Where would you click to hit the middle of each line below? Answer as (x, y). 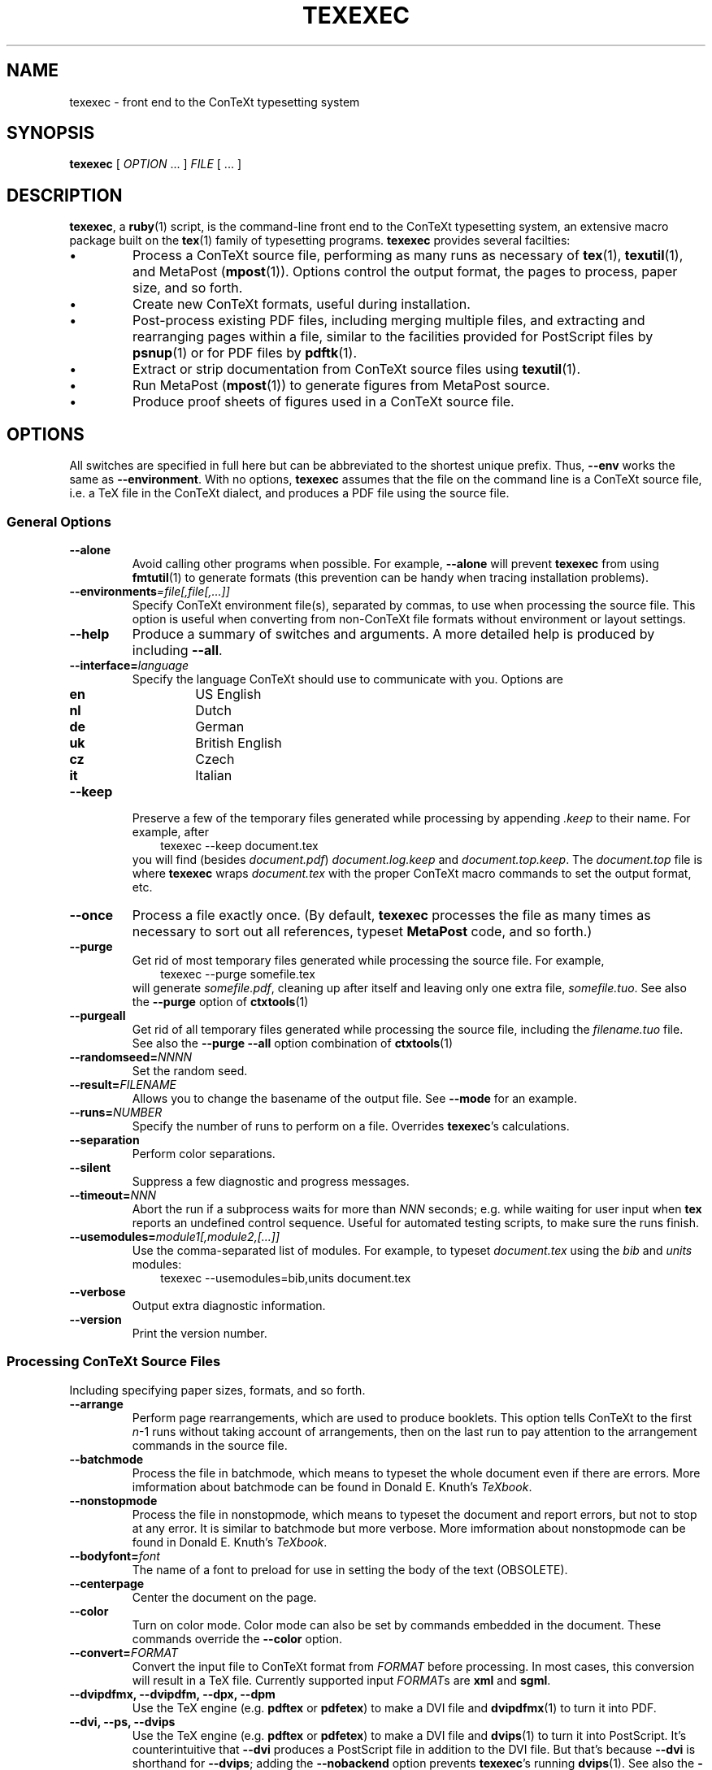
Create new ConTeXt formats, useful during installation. (302, 304)
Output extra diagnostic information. (229, 1305)
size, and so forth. (188, 288)
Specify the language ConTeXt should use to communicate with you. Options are (347, 679)
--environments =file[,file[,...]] (150, 591)
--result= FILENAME (123, 1084)
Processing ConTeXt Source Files (114, 1362)
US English (228, 694)
